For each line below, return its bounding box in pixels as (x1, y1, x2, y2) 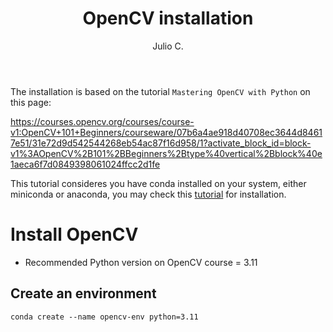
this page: (10, 96, 52, 108)
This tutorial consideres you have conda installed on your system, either (10, 177, 307, 189)
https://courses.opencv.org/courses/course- (10, 115, 195, 127)
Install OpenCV (10, 223, 139, 246)
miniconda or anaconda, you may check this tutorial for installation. (10, 188, 287, 200)
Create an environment (10, 285, 157, 302)
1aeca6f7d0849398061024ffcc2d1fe (10, 158, 161, 170)
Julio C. (152, 40, 184, 52)
